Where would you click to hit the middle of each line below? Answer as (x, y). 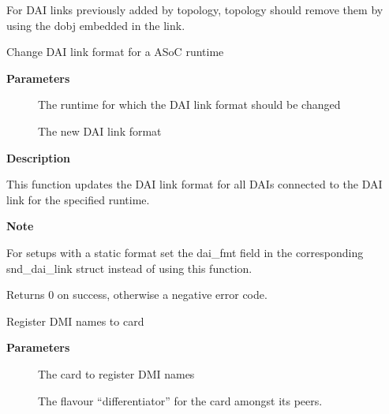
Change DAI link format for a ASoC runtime (115, 52)
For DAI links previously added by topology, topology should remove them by (195, 9)
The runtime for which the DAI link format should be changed (189, 104)
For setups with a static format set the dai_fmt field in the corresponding (185, 252)
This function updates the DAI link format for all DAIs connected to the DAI (194, 184)
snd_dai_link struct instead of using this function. (129, 268)
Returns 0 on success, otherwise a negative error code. (137, 295)
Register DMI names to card (75, 321)
